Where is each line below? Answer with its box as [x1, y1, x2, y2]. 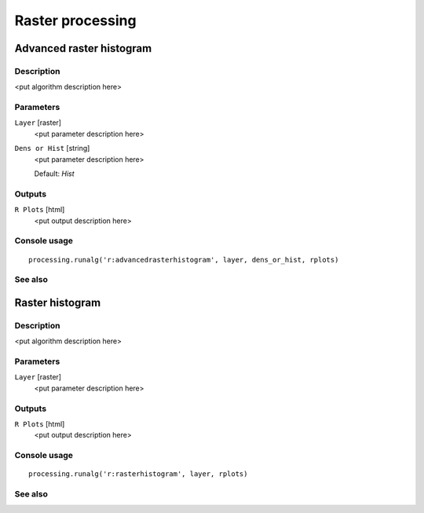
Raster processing [14, 12, 137, 29]
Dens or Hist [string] [14, 144, 90, 153]
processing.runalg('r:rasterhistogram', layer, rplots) [28, 470, 248, 478]
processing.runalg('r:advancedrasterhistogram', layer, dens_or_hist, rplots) [28, 255, 339, 264]
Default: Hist [34, 169, 75, 178]
